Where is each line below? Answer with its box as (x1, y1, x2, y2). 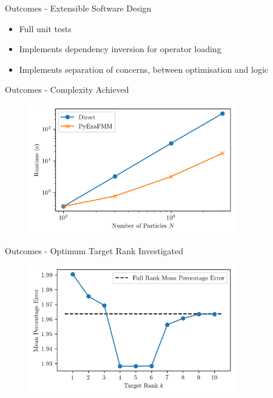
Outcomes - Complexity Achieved (5, 83, 129, 96)
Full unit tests (19, 22, 72, 35)
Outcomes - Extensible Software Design (5, 2, 152, 14)
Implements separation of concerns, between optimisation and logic (19, 62, 269, 75)
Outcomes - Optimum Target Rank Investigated (5, 244, 183, 257)
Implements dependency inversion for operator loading (19, 42, 221, 55)
